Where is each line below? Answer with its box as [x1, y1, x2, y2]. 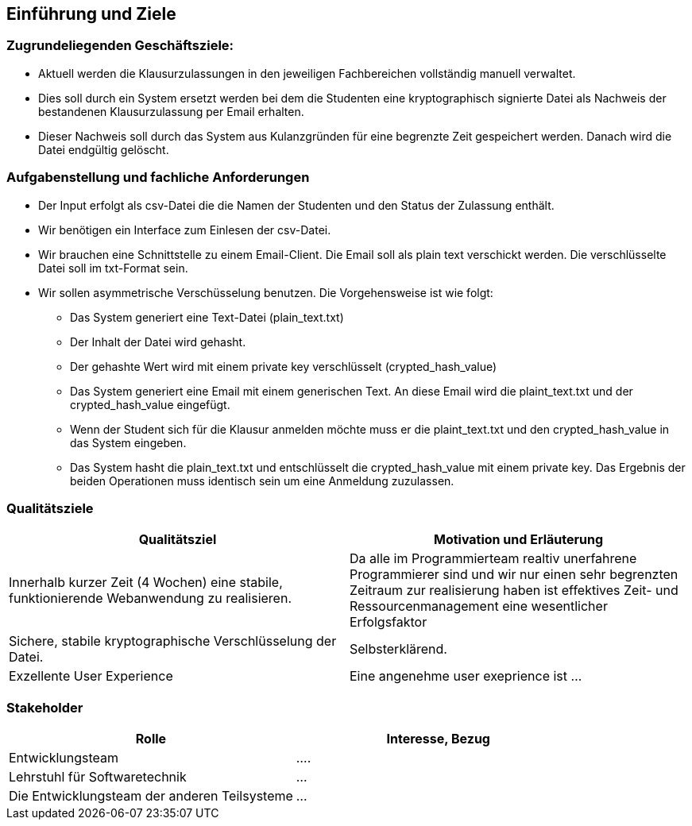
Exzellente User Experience [9, 668, 173, 685]
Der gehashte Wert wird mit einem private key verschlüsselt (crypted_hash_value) [70, 359, 497, 373]
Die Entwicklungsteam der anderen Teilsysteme [9, 788, 293, 805]
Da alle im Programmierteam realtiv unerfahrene [350, 550, 637, 567]
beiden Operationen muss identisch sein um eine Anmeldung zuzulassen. [70, 473, 454, 488]
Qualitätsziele [6, 500, 94, 516]
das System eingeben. [70, 435, 187, 450]
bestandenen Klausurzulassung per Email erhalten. [38, 104, 304, 118]
